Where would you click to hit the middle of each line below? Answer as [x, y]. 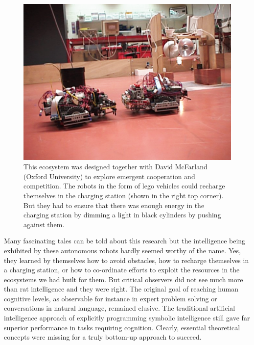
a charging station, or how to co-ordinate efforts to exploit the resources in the [122, 270]
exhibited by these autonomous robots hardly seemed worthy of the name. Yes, [122, 250]
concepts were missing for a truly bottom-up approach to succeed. [103, 337]
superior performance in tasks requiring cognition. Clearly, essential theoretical [122, 327]
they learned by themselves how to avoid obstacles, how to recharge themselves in [127, 260]
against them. [44, 224]
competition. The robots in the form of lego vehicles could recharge [124, 186]
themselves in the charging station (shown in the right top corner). [124, 195]
